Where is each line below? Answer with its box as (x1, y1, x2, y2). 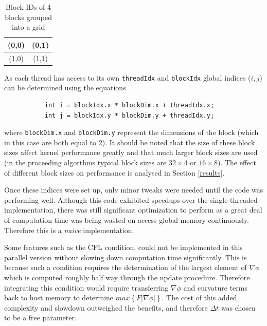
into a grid (11, 22, 45, 32)
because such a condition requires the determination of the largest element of (4, 262, 247, 273)
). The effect (217, 157, 256, 167)
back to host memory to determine (4, 292, 114, 303)
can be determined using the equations (4, 82, 126, 93)
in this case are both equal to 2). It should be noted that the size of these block (4, 137, 255, 147)
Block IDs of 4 (6, 2, 51, 12)
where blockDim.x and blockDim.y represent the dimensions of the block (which (4, 127, 259, 138)
